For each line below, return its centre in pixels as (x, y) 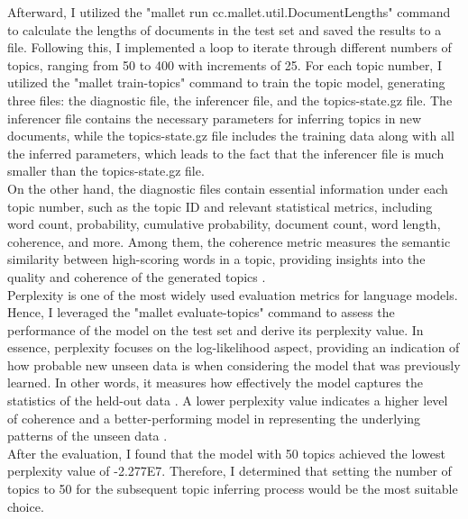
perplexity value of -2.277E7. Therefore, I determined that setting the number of (229, 471)
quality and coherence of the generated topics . (137, 276)
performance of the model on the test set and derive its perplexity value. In (216, 329)
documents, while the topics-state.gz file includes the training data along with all (231, 136)
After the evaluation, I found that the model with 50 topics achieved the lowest (226, 453)
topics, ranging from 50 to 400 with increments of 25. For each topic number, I (225, 64)
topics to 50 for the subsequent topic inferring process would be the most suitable (233, 489)
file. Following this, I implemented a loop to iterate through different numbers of (229, 47)
